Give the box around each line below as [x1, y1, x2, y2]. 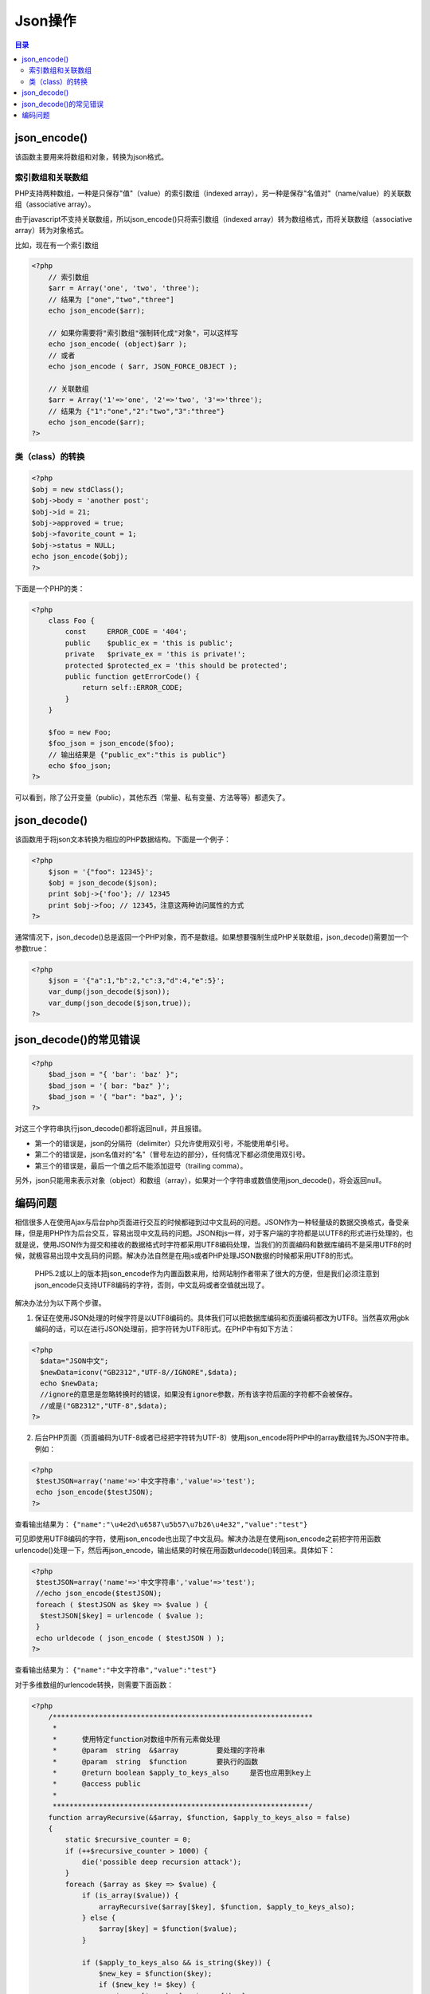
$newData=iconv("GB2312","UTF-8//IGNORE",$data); [40, 1368, 238, 1377]
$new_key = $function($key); [98, 1969, 213, 1978]
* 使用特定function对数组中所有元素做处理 [52, 1735, 221, 1744]
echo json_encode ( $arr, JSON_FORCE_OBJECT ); [48, 362, 238, 371]
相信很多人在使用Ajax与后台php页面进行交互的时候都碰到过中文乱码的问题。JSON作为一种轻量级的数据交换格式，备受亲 [14, 1217, 410, 1227]
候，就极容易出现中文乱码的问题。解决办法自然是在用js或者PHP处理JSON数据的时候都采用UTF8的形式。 [14, 1251, 358, 1260]
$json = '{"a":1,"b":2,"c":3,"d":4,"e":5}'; [48, 976, 225, 985]
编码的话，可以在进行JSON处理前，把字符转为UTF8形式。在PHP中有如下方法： [34, 1324, 295, 1334]
